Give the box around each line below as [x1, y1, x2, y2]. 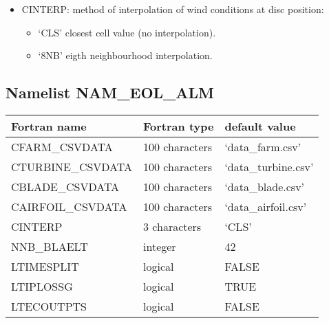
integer [143, 238, 176, 254]
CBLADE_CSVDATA [11, 178, 120, 194]
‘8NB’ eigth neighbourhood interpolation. [38, 48, 213, 63]
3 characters [143, 218, 202, 234]
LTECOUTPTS [11, 298, 87, 314]
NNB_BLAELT [11, 238, 88, 254]
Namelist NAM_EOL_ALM [6, 82, 215, 103]
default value [224, 118, 296, 134]
